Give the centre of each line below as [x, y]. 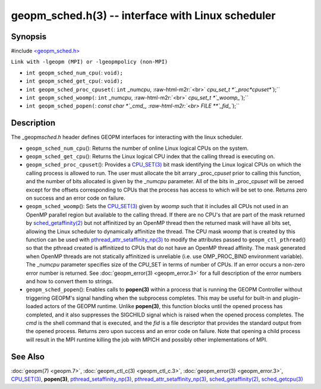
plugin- [292, 298]
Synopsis [29, 37]
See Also [28, 357]
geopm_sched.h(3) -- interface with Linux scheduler [143, 15]
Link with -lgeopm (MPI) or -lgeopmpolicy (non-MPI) [89, 62]
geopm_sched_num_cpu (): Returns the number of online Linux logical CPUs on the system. [137, 148]
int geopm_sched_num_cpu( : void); [74, 73]
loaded [34, 306]
